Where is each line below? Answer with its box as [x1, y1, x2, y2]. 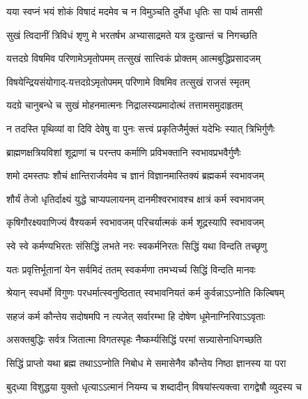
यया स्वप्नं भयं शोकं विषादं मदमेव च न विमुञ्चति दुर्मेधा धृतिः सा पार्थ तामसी [6, 4, 263, 18]
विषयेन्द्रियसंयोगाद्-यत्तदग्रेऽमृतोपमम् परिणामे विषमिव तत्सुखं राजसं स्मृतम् [6, 74, 250, 89]
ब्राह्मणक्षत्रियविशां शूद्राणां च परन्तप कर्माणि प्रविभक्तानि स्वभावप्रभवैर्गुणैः [6, 144, 241, 159]
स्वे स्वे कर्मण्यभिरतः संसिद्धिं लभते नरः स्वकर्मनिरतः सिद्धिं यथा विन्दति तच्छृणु [6, 238, 267, 253]
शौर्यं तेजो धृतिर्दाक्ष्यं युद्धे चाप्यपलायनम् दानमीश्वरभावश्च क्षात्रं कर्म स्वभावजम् [6, 191, 264, 206]
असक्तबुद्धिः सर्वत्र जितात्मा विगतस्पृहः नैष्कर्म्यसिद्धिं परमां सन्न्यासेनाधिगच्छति [6, 332, 262, 347]
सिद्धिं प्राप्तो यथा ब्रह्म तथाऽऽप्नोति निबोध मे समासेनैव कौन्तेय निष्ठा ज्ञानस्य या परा [6, 355, 286, 370]
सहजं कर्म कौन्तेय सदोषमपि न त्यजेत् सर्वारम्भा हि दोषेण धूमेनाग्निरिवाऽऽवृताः [6, 308, 265, 323]
